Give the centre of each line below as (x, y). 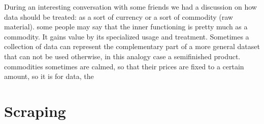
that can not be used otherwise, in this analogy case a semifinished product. (122, 56)
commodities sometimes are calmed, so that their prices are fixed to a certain (124, 66)
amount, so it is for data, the (49, 76)
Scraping (35, 111)
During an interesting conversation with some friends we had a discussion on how (130, 7)
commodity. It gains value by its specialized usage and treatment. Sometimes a (127, 36)
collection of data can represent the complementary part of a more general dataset (132, 46)
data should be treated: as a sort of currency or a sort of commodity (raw (119, 16)
